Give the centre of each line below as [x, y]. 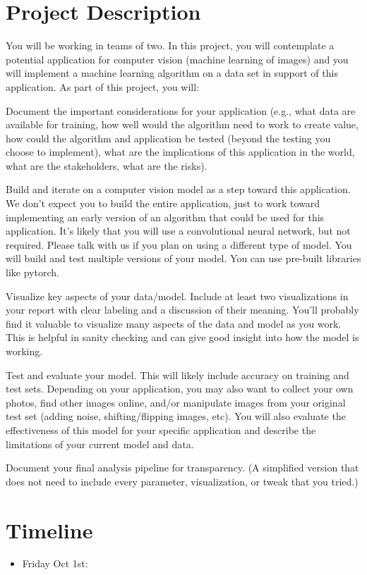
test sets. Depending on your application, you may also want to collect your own [180, 389]
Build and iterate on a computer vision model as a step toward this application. [178, 189]
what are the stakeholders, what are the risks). [107, 165]
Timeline [49, 530]
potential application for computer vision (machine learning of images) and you [177, 59]
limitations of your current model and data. [100, 444]
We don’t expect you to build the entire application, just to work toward [163, 203]
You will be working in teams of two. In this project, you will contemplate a [170, 45]
